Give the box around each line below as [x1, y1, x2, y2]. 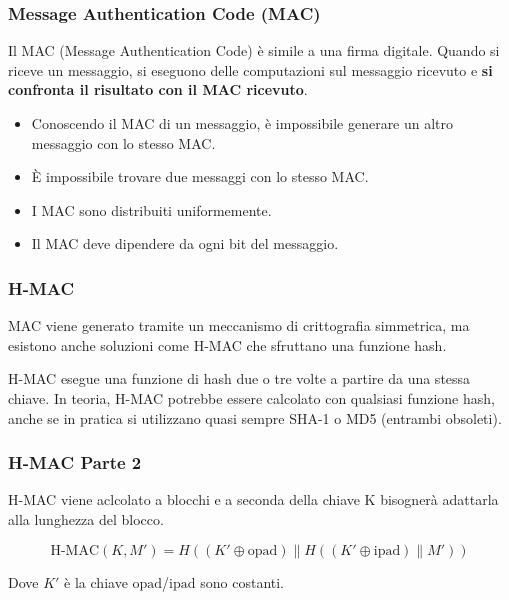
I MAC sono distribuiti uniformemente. [31, 199, 272, 220]
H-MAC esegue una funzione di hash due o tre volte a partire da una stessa [8, 368, 471, 389]
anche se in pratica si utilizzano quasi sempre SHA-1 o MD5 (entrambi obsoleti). [8, 407, 502, 428]
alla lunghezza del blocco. [8, 508, 164, 529]
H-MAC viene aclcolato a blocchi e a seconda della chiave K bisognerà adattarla [8, 489, 499, 510]
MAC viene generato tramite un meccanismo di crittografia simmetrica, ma [8, 315, 470, 336]
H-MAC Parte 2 [8, 450, 142, 475]
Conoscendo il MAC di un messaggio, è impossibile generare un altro [31, 113, 454, 133]
